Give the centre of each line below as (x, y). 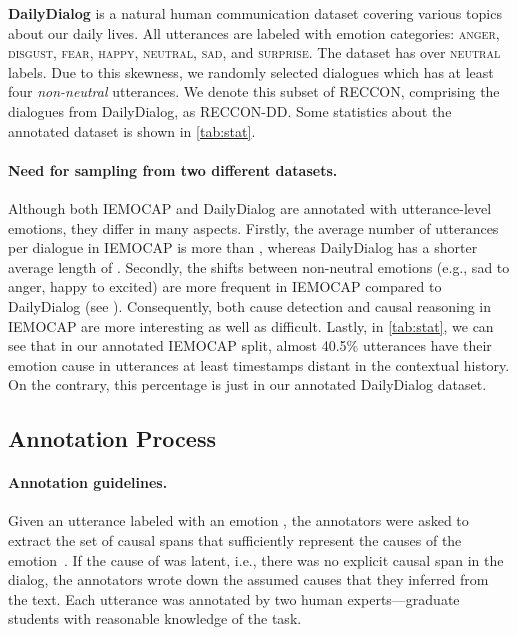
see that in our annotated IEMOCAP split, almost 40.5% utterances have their (250, 345)
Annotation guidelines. (88, 482)
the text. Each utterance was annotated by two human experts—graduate (234, 598)
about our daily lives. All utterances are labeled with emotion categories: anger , (254, 32)
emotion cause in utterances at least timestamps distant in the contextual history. (259, 364)
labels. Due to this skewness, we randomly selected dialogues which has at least (251, 71)
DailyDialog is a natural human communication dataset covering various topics (255, 13)
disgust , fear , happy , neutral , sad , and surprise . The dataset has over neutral (254, 52)
